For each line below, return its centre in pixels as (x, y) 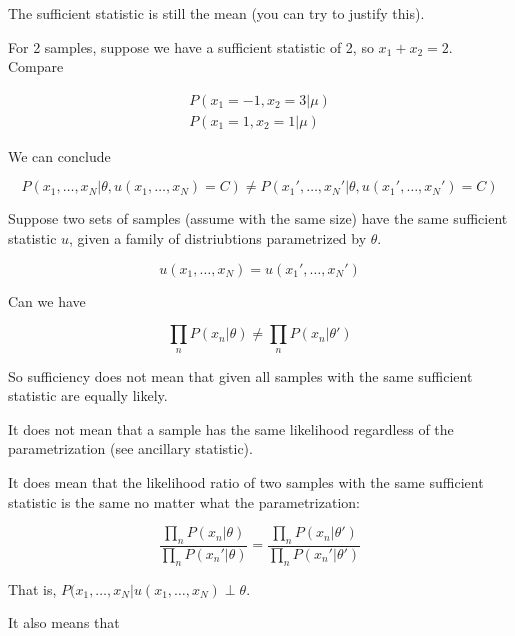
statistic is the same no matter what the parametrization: (184, 501)
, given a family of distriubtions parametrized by (218, 238)
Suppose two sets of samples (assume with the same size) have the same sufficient (258, 218)
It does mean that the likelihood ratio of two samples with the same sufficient (246, 481)
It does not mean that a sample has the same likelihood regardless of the (231, 428)
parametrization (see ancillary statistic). (130, 448)
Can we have (47, 300)
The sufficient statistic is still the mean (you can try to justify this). (216, 13)
